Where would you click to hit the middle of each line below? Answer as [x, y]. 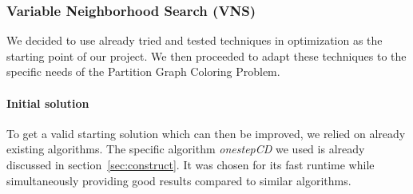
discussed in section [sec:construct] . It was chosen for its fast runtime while [191, 164]
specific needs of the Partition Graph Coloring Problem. [143, 71]
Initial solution [48, 103]
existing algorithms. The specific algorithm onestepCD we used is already [186, 149]
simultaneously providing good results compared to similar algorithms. [179, 180]
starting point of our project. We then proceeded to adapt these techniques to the [206, 55]
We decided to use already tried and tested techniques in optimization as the [195, 40]
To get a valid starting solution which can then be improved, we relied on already [206, 133]
